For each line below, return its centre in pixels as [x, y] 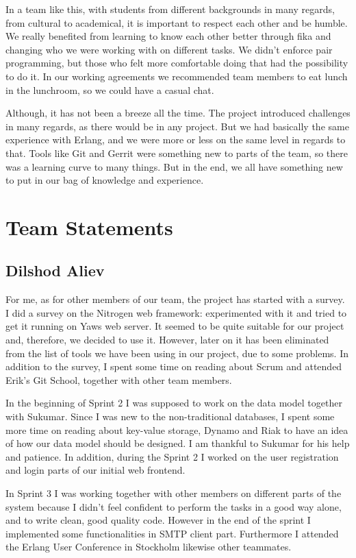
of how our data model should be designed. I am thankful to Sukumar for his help [178, 443]
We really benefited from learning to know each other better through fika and [168, 36]
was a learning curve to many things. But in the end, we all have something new [174, 166]
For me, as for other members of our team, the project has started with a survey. [175, 299]
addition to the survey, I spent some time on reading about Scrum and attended [174, 366]
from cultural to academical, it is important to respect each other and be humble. [177, 22]
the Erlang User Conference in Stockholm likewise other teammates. [149, 547]
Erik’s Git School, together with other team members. [119, 379]
